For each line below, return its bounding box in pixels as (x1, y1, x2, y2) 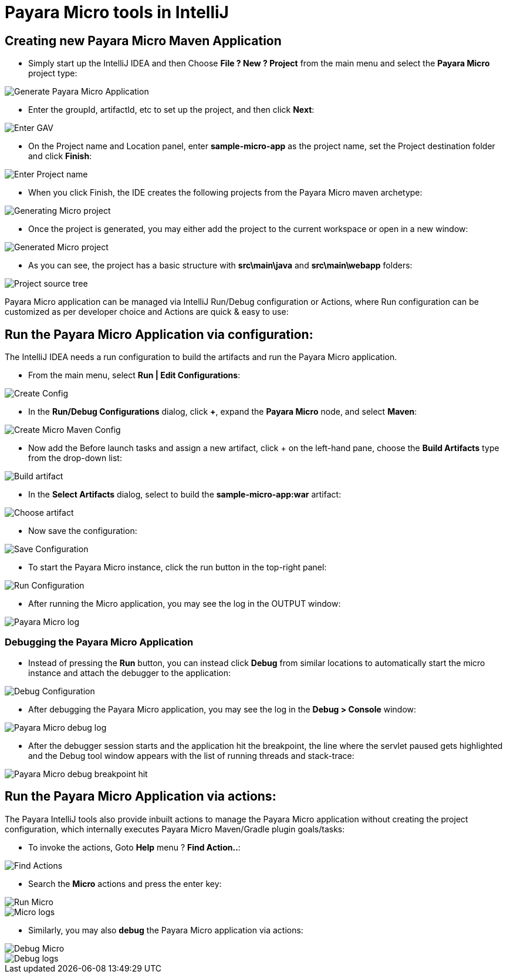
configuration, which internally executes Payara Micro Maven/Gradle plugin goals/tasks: (5, 824, 345, 834)
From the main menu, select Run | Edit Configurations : (28, 370, 241, 381)
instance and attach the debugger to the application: (28, 667, 231, 678)
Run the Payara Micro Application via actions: (5, 789, 276, 804)
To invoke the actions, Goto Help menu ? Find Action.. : (28, 842, 241, 852)
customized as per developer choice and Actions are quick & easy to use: (5, 307, 289, 317)
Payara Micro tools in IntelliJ (5, 2, 229, 22)
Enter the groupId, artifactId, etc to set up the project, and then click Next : (28, 105, 315, 115)
